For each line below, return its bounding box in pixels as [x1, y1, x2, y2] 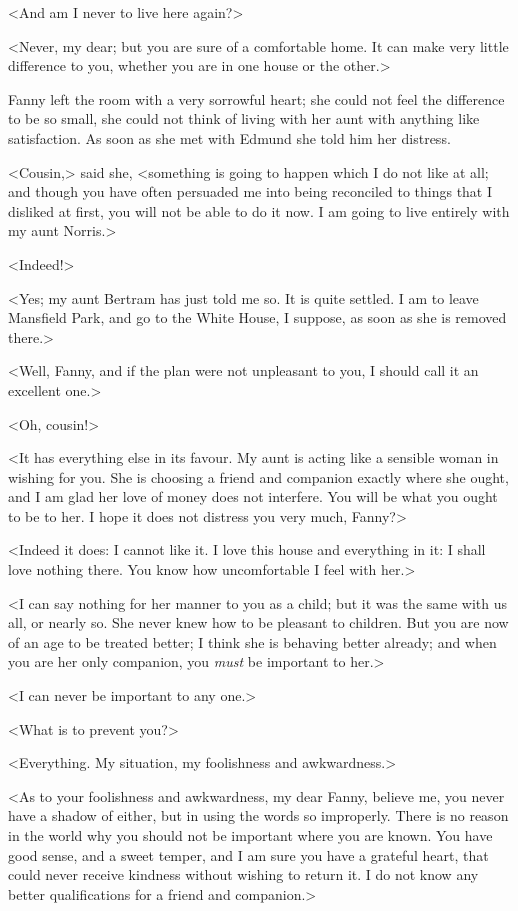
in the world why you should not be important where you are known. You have [8, 825, 493, 845]
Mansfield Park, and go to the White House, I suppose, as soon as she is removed [8, 307, 507, 328]
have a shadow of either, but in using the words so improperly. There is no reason [8, 805, 509, 826]
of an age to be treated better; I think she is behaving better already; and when [8, 631, 497, 652]
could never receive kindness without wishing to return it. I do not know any [8, 864, 479, 885]
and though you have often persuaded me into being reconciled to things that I [8, 181, 493, 202]
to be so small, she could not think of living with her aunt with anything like [8, 108, 480, 129]
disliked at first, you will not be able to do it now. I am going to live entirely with [8, 200, 510, 221]
